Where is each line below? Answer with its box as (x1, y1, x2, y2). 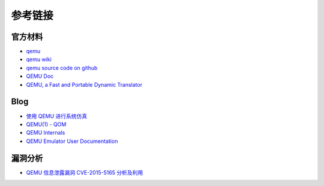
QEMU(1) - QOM (26, 120, 67, 128)
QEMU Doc (26, 72, 54, 80)
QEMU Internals (26, 129, 65, 136)
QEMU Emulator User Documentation (26, 138, 118, 145)
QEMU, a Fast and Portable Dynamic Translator (26, 81, 143, 88)
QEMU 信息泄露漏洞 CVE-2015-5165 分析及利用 (26, 169, 143, 176)
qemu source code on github (26, 64, 98, 71)
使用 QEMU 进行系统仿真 (26, 112, 88, 120)
